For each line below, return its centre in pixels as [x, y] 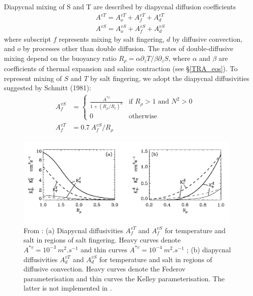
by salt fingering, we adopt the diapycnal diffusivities [170, 78]
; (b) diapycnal [209, 249]
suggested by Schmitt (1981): [48, 88]
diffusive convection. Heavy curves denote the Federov [105, 269]
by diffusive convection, [207, 39]
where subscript [27, 39]
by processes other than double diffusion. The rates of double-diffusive [128, 48]
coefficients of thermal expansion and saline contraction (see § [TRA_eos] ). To [121, 68]
